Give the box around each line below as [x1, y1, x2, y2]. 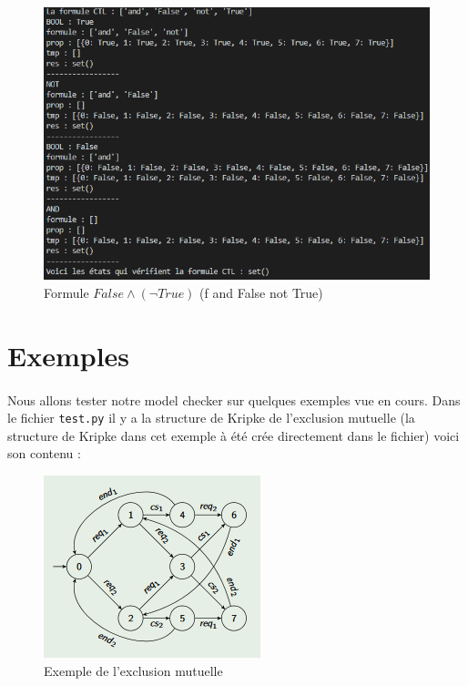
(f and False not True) [199, 283, 323, 302]
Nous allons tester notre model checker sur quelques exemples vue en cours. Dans [7, 390, 461, 409]
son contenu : [7, 444, 81, 463]
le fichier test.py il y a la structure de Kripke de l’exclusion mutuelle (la [7, 408, 415, 427]
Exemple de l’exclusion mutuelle [44, 660, 223, 680]
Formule [44, 283, 89, 302]
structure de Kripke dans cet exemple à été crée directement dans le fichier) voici [7, 425, 460, 445]
